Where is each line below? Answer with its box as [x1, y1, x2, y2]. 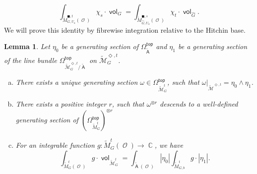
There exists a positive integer [15, 99, 107, 109]
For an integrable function [15, 140, 95, 150]
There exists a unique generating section [15, 77, 138, 87]
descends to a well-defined [160, 99, 238, 109]
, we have [154, 140, 183, 150]
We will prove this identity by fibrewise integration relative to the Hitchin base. [4, 24, 246, 35]
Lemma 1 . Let [4, 41, 50, 52]
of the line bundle [4, 55, 57, 65]
